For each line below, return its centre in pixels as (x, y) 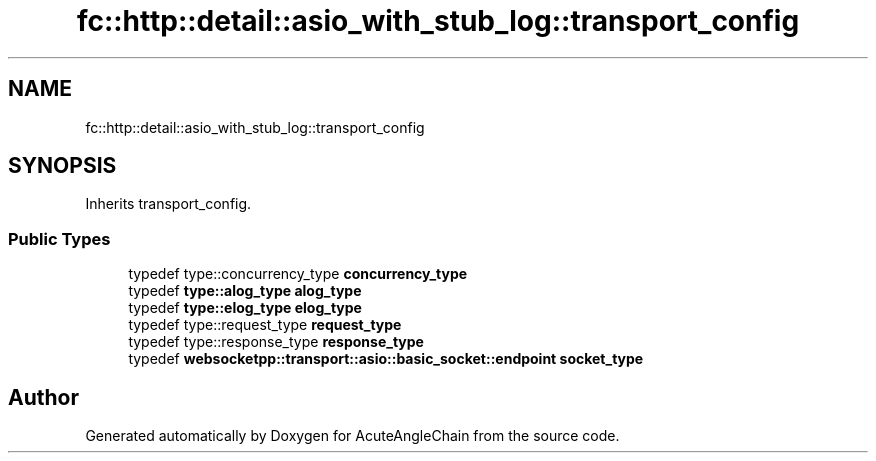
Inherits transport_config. (168, 204)
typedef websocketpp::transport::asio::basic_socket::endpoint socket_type (386, 359)
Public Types (59, 238)
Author (43, 397)
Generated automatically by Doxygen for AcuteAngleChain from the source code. (352, 436)
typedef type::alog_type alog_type (245, 291)
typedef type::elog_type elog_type (245, 308)
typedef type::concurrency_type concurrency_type (298, 274)
